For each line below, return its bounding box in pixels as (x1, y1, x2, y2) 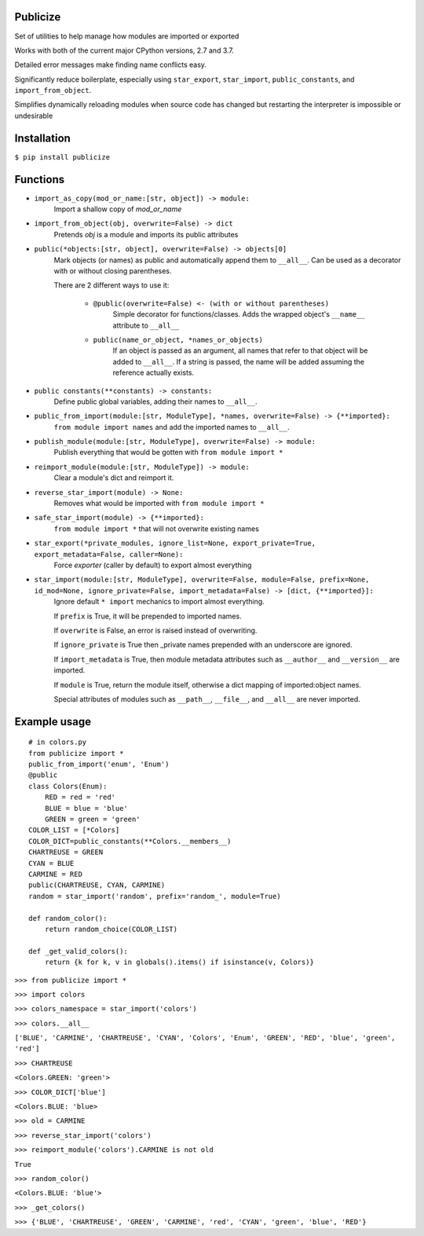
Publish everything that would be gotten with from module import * (53, 448, 283, 457)
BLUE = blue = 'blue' (44, 804, 129, 812)
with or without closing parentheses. (53, 266, 172, 276)
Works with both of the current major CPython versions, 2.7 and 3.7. (14, 46, 235, 55)
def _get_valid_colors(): (28, 947, 129, 955)
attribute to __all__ (112, 321, 180, 330)
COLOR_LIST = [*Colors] (28, 826, 120, 834)
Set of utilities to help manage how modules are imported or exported (14, 31, 239, 41)
